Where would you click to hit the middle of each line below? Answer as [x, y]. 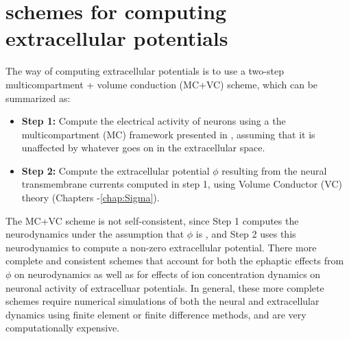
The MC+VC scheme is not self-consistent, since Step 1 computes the [152, 220]
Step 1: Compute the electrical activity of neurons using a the [154, 121]
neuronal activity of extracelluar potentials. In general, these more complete [165, 287]
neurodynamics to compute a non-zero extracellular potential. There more [161, 247]
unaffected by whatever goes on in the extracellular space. [143, 148]
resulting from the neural [274, 170]
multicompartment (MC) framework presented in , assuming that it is [168, 134]
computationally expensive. [63, 328]
